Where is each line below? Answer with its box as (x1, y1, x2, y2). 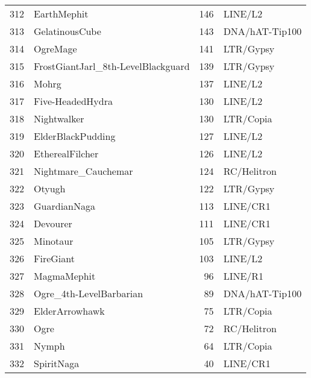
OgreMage (34, 42, 77, 55)
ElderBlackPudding (34, 129, 116, 143)
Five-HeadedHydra (34, 94, 113, 108)
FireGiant (34, 251, 75, 265)
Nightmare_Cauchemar (34, 164, 133, 178)
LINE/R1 (223, 269, 264, 283)
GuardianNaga (34, 199, 95, 213)
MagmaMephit (34, 269, 96, 283)
